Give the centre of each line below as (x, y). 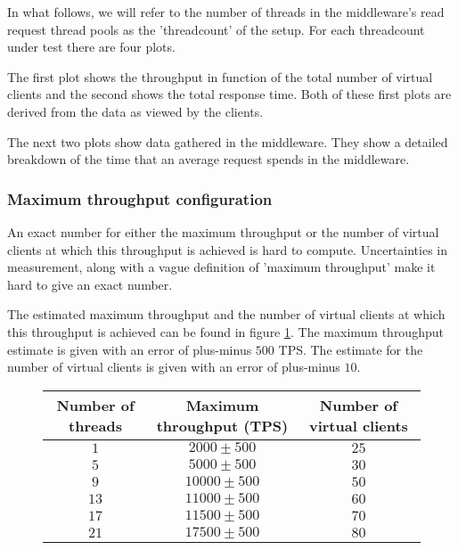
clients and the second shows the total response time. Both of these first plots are (229, 94)
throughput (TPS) (222, 425)
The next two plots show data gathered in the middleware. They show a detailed (228, 141)
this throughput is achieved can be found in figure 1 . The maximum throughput (225, 331)
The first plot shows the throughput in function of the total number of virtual (220, 76)
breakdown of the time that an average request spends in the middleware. (209, 159)
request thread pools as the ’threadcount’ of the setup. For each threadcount (216, 29)
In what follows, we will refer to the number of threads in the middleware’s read (226, 12)
